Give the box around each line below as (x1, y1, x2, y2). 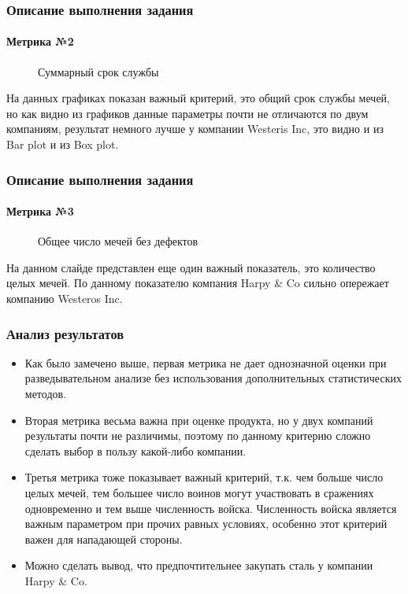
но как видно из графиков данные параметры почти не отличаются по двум (6, 105, 369, 121)
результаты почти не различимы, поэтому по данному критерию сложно (24, 427, 371, 444)
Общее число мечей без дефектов (38, 233, 198, 249)
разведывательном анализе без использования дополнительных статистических (24, 370, 402, 386)
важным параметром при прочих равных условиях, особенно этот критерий (24, 515, 388, 532)
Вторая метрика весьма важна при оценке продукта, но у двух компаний (24, 411, 373, 428)
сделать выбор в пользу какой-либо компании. (24, 442, 247, 459)
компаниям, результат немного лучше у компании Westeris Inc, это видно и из (6, 120, 384, 137)
